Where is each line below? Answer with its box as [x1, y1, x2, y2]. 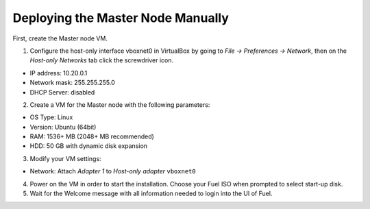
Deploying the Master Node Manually [12, 10, 230, 25]
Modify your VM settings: [29, 154, 102, 162]
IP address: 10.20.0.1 [29, 69, 88, 77]
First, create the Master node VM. [12, 34, 108, 42]
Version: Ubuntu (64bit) [29, 123, 97, 131]
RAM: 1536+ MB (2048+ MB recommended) [29, 132, 154, 140]
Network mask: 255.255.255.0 [29, 79, 116, 87]
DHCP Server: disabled [29, 88, 95, 96]
